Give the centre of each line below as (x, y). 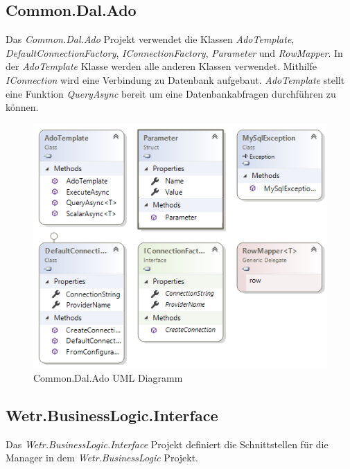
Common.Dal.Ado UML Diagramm (108, 377)
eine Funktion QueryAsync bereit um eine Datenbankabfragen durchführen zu (171, 93)
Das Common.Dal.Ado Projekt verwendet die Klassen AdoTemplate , (150, 39)
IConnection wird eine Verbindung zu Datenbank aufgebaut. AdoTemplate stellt (175, 79)
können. (22, 107)
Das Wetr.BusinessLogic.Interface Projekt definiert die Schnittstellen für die (167, 444)
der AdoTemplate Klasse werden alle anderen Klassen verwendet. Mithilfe (161, 66)
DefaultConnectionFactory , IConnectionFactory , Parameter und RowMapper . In (174, 52)
